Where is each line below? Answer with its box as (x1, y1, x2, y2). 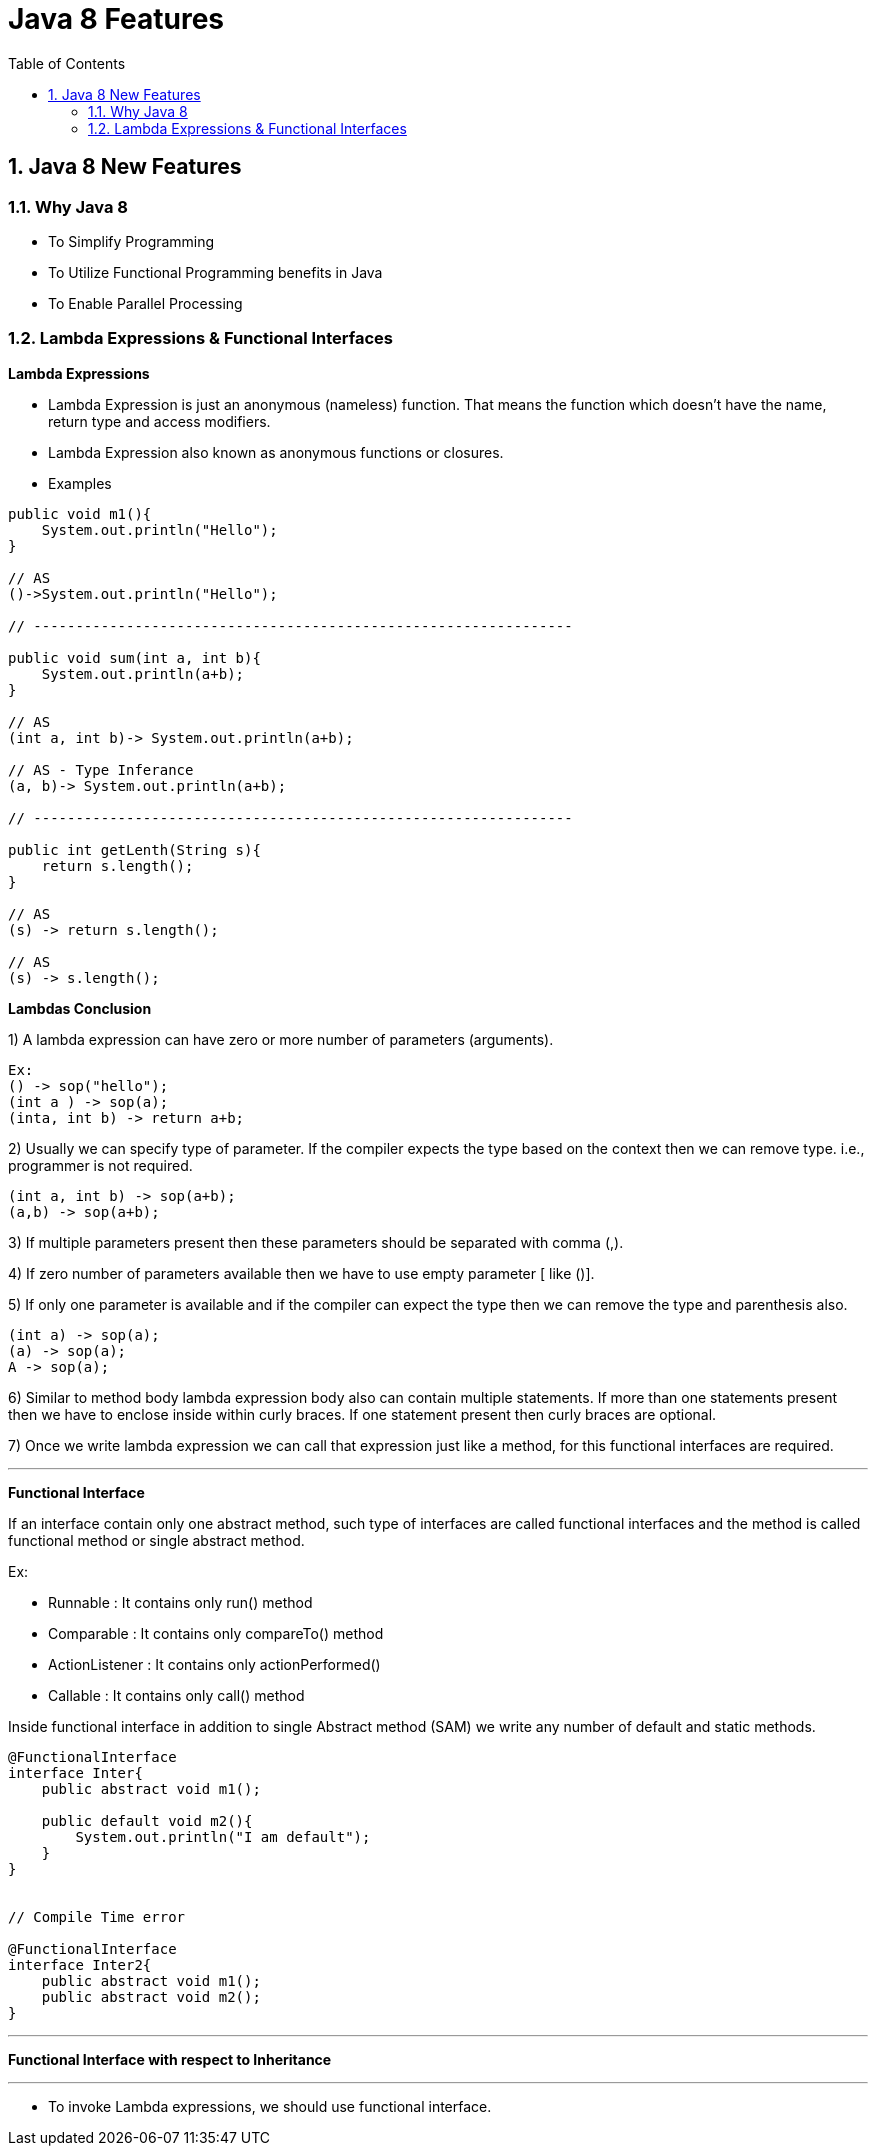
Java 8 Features (8, 2, 225, 36)
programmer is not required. (8, 1156, 193, 1174)
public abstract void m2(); (41, 1988, 261, 2005)
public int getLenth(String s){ (8, 841, 261, 858)
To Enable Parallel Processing (48, 294, 243, 312)
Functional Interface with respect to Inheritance (8, 2050, 332, 2068)
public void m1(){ (8, 505, 152, 522)
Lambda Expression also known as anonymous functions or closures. (48, 443, 504, 461)
